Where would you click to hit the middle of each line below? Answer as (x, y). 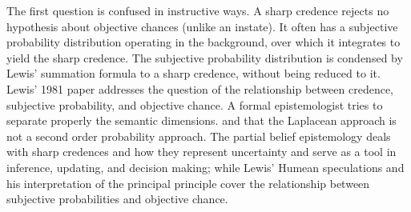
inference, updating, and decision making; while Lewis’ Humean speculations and (205, 167)
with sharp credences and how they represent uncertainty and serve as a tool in (201, 152)
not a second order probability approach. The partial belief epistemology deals (199, 136)
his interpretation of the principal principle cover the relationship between (188, 183)
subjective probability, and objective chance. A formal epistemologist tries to (195, 104)
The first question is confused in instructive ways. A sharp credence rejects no (198, 10)
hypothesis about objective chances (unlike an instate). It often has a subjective (202, 26)
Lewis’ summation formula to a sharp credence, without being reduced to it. (193, 73)
